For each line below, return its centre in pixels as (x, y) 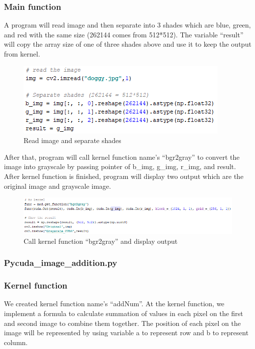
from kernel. (22, 54)
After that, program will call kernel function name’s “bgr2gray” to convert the (122, 157)
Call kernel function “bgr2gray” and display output (101, 241)
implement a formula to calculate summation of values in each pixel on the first (124, 313)
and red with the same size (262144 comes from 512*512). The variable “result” (124, 34)
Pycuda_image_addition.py (61, 263)
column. (16, 342)
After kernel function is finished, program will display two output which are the (124, 176)
